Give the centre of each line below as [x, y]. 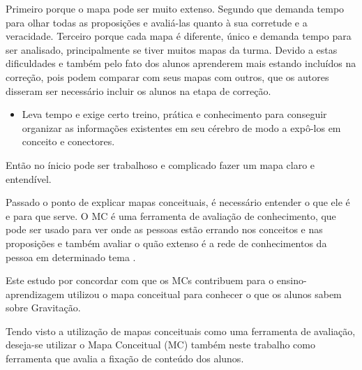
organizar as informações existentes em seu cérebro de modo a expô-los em [181, 127]
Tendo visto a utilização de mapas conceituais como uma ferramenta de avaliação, [181, 331]
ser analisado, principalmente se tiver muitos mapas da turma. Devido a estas [172, 49]
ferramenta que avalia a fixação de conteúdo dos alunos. [125, 358]
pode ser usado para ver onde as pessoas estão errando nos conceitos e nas [164, 229]
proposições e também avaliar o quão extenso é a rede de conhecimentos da [166, 243]
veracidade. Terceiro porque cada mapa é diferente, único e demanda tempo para [179, 36]
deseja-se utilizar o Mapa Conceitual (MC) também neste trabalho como [160, 345]
